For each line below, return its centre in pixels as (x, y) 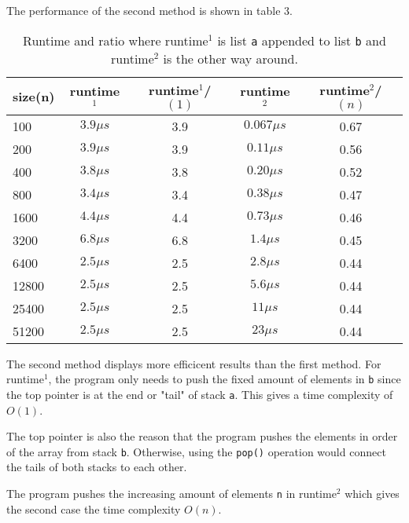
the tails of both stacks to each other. (97, 467)
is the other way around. (230, 58)
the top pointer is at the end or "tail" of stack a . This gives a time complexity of (200, 394)
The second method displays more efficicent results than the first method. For (194, 363)
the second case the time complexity (94, 508)
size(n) (34, 96)
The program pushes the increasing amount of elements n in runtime (171, 493)
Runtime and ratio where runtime (116, 40)
